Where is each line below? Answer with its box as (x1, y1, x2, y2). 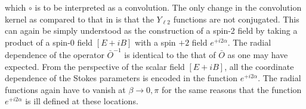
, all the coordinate (224, 60, 294, 72)
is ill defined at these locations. (25, 95, 138, 107)
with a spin (135, 36, 176, 48)
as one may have (227, 49, 288, 61)
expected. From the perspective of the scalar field (5, 60, 185, 72)
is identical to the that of (124, 49, 216, 61)
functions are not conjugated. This (173, 12, 299, 25)
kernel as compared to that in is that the (5, 12, 154, 25)
